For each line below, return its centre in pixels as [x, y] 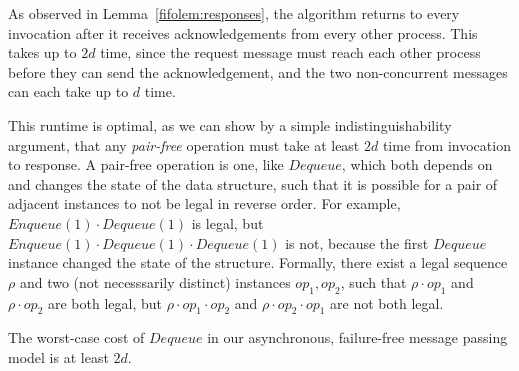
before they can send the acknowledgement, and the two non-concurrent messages [258, 71]
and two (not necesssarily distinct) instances [155, 281]
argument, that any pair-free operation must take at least [184, 144]
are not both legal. [387, 302]
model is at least [58, 356]
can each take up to [68, 91]
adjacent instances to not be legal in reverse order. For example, [204, 203]
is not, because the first [357, 242]
